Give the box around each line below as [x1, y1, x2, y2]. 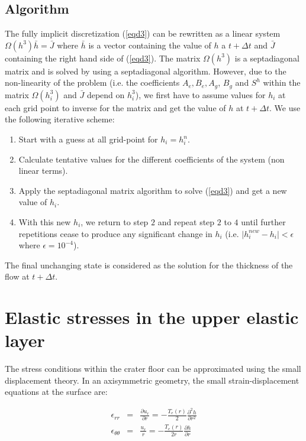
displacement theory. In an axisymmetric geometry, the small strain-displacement [5, 374, 299, 386]
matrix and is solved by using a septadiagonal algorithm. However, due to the [5, 64, 286, 77]
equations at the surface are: [5, 385, 108, 398]
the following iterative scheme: [5, 113, 115, 125]
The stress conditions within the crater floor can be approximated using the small [5, 362, 301, 375]
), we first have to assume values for [135, 88, 266, 100]
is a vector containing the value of [88, 38, 211, 51]
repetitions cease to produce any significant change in [18, 227, 212, 239]
